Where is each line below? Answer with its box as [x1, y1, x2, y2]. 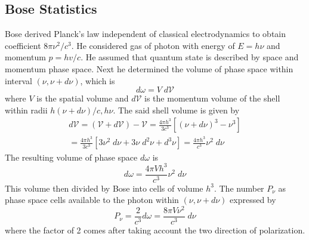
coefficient [5, 39, 41, 51]
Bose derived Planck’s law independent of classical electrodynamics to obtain [5, 27, 286, 40]
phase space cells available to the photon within [5, 193, 179, 206]
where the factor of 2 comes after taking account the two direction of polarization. [5, 223, 305, 236]
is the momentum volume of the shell [144, 92, 280, 104]
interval [5, 74, 32, 87]
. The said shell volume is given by [113, 103, 240, 116]
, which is [80, 74, 115, 87]
